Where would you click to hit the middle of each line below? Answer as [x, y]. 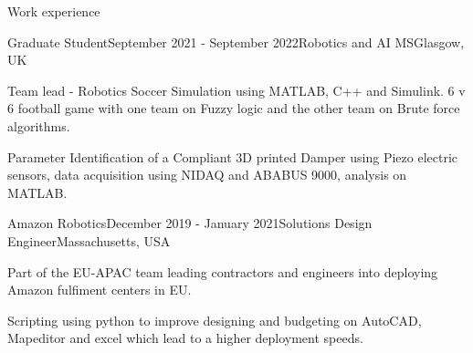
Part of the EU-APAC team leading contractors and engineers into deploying [223, 271]
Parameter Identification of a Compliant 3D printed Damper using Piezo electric [232, 156]
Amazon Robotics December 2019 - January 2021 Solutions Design [190, 223]
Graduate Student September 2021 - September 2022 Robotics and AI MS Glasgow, [236, 42]
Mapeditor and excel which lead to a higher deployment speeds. [185, 338]
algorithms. [39, 125]
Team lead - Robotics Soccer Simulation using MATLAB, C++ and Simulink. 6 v [236, 90]
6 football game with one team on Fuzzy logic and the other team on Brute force [234, 108]
